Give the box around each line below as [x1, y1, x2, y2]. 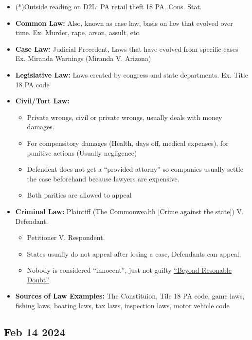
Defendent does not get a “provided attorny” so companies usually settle [27, 164, 243, 174]
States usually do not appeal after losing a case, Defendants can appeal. [27, 248, 241, 259]
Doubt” [27, 274, 49, 284]
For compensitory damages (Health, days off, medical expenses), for [27, 138, 229, 148]
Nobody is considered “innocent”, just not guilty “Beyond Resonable [27, 265, 232, 275]
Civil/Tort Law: [15, 96, 70, 106]
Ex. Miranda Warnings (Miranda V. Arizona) [15, 53, 151, 63]
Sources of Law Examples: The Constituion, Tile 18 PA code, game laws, [15, 291, 245, 301]
